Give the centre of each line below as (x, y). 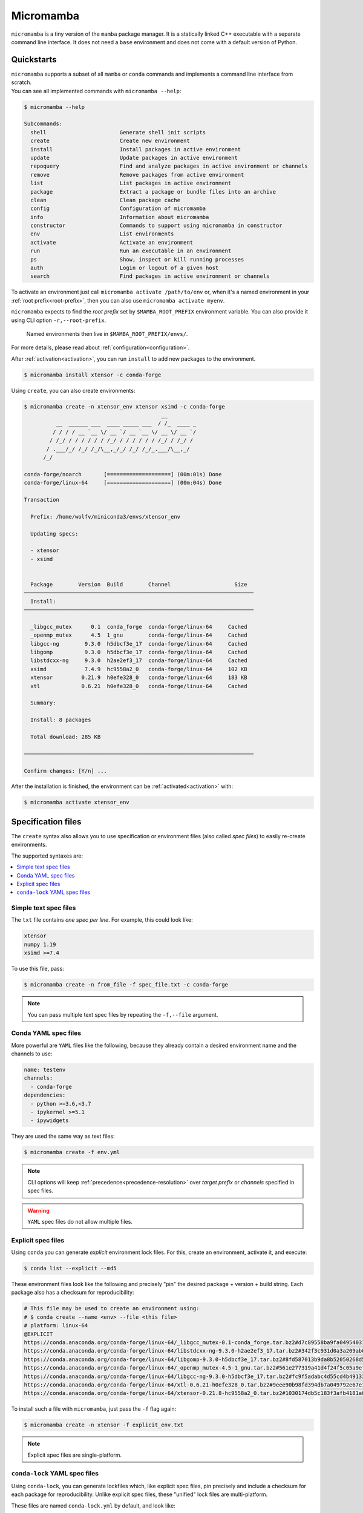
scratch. (21, 82)
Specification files (46, 822)
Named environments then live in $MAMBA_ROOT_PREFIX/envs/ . (107, 333)
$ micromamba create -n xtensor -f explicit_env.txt (104, 1425)
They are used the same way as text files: (63, 1136)
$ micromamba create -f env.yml (72, 1152)
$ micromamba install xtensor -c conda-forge (93, 375)
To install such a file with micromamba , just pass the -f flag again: (94, 1409)
